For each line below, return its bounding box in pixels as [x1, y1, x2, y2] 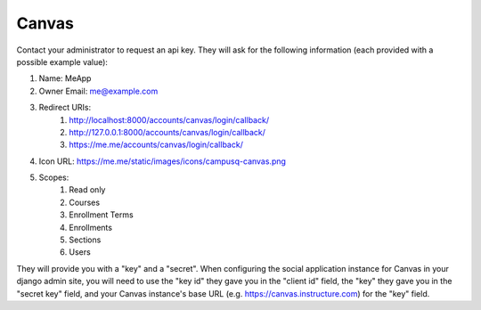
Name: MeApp [38, 73, 92, 84]
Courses [69, 197, 101, 208]
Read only [69, 184, 106, 195]
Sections [69, 234, 102, 245]
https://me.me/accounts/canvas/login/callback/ [69, 139, 244, 151]
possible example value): [16, 56, 109, 67]
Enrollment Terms [69, 209, 134, 220]
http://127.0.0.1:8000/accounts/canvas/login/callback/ [69, 126, 266, 137]
